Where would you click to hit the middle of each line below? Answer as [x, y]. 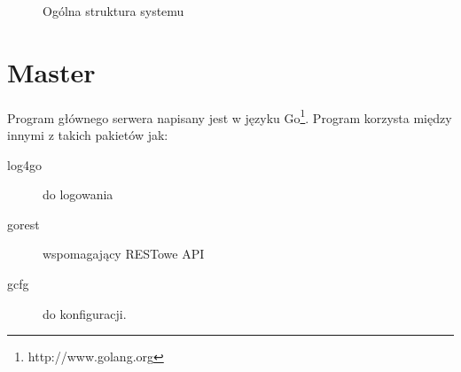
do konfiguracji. [85, 313]
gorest [23, 224]
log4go [24, 164]
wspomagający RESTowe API [124, 254]
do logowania [78, 194]
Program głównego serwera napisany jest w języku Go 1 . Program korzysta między [230, 116]
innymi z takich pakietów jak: [88, 134]
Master [51, 71]
